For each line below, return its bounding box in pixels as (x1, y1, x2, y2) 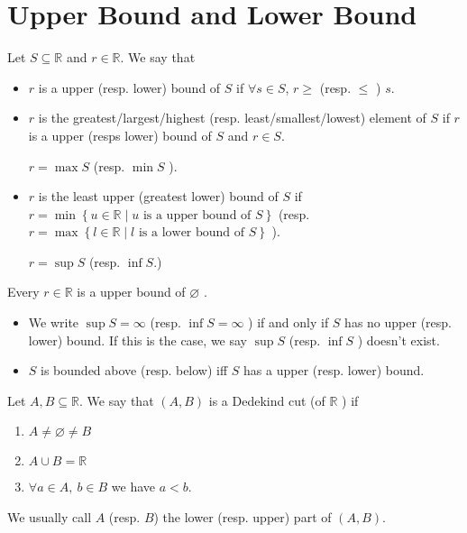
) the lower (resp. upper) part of (153, 508, 332, 527)
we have (111, 477, 156, 496)
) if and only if (248, 313, 329, 332)
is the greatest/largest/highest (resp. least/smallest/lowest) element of (38, 108, 426, 127)
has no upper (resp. (344, 313, 452, 332)
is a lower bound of (138, 226, 245, 240)
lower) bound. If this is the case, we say (28, 330, 247, 349)
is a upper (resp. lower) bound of (38, 78, 221, 96)
